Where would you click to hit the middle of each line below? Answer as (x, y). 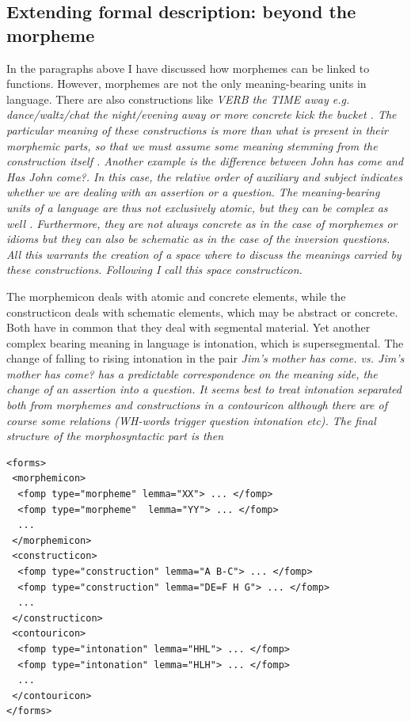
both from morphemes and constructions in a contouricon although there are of (197, 405)
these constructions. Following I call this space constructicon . (154, 270)
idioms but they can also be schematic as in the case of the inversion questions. (198, 239)
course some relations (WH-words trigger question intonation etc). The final (191, 420)
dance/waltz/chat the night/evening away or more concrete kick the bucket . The (202, 114)
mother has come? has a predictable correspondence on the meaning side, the (192, 373)
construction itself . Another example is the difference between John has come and (205, 161)
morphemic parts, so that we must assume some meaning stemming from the (192, 145)
